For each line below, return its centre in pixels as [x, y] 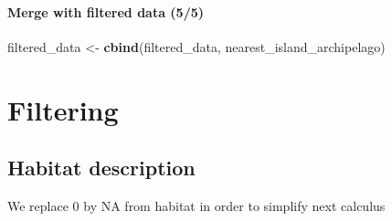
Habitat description [101, 168]
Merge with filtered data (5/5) [106, 11]
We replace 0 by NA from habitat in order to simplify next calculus [196, 205]
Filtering [63, 109]
